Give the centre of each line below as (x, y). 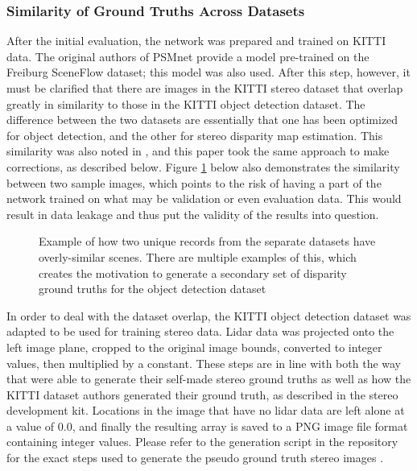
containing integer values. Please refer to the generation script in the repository (202, 442)
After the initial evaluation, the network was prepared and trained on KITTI (196, 41)
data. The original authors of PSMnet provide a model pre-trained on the (188, 56)
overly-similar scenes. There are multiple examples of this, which (198, 256)
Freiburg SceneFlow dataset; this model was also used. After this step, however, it (208, 72)
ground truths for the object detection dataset (153, 289)
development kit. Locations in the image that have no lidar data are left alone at (206, 410)
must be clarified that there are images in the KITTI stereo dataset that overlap (205, 88)
